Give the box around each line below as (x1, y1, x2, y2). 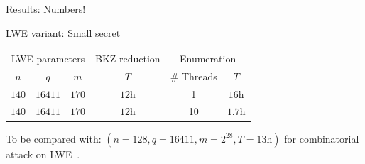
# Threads (170, 68, 217, 83)
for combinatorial (284, 131, 359, 146)
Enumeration (180, 50, 236, 65)
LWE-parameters (11, 50, 85, 65)
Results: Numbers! (6, 1, 86, 16)
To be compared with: (6, 131, 102, 146)
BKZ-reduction (95, 50, 160, 65)
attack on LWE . (6, 146, 80, 161)
